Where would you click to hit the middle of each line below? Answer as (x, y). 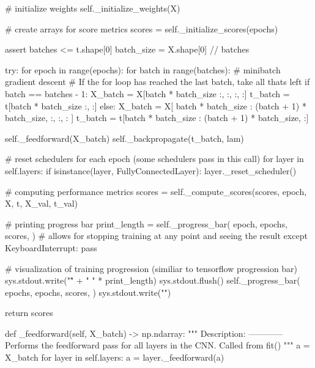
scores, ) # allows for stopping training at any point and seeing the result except (156, 236)
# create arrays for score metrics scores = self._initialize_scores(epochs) (142, 28)
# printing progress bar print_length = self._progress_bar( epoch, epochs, (146, 223)
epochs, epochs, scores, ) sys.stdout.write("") (88, 292)
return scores (29, 313)
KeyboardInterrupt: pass (51, 247)
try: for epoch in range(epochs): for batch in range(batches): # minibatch (143, 69)
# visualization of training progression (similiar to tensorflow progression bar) (151, 268)
